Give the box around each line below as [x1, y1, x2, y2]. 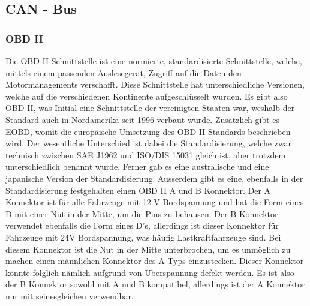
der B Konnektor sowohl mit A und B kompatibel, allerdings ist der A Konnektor [5, 278, 305, 290]
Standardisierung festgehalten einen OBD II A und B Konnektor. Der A [5, 184, 271, 196]
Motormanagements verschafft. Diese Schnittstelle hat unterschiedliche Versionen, [5, 78, 305, 91]
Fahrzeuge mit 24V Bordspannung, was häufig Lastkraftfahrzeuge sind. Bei [5, 230, 281, 243]
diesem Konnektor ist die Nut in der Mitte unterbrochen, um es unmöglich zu [5, 242, 291, 255]
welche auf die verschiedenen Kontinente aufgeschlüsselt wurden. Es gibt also [5, 89, 288, 102]
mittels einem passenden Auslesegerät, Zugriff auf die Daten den [5, 66, 242, 79]
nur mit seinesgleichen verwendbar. [5, 289, 134, 302]
